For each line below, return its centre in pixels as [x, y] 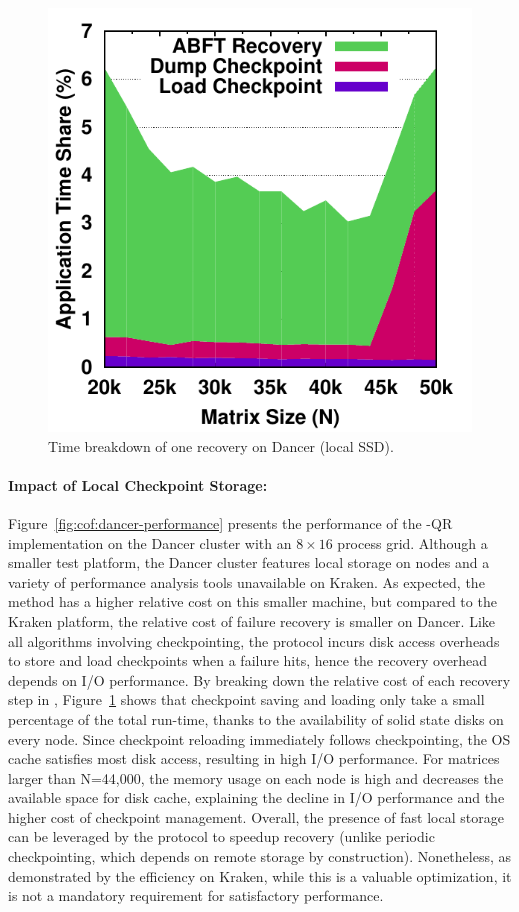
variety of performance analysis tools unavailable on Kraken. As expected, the [246, 581]
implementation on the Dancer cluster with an [150, 542]
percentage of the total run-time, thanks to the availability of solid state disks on [256, 718]
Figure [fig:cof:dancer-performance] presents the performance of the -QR [230, 522]
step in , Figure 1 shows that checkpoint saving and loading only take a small [246, 699]
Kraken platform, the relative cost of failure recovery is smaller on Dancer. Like [252, 620]
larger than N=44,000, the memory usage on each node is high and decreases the [256, 777]
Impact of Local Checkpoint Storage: [138, 484]
